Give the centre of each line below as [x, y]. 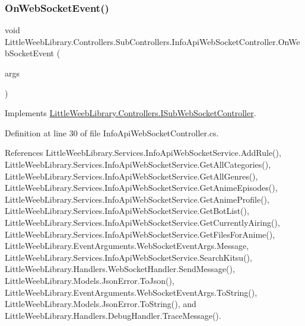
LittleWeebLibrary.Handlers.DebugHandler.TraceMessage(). [113, 315]
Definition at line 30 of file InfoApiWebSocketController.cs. [112, 132]
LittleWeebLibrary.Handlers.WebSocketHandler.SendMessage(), [120, 269]
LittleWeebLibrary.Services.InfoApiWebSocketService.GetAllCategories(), [138, 164]
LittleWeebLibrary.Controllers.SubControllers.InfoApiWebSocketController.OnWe [152, 41]
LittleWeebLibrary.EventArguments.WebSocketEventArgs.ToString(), [131, 292]
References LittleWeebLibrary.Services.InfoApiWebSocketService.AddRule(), [143, 153]
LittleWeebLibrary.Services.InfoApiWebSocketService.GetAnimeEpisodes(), [141, 188]
